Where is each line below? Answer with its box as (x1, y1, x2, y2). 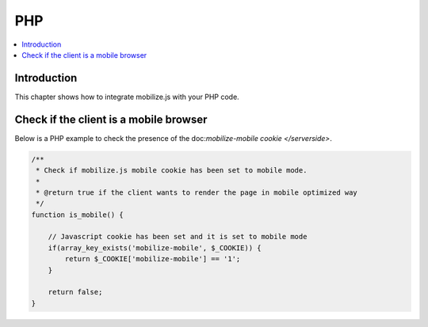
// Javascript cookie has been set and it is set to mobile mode (48, 232, 308, 241)
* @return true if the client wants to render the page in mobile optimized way (36, 188, 358, 197)
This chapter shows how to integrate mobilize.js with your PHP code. (14, 92, 239, 101)
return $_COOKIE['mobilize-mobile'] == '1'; (64, 254, 241, 264)
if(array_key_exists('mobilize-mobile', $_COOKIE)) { (48, 243, 262, 253)
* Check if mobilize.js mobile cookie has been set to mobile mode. (36, 166, 308, 175)
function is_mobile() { (31, 210, 124, 219)
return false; (48, 287, 103, 297)
